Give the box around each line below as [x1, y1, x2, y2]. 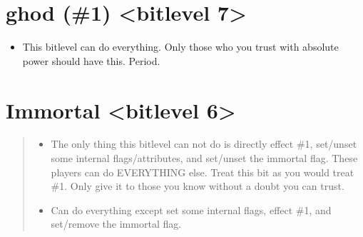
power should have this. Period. [22, 53, 160, 68]
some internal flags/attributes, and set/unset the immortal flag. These [51, 151, 358, 166]
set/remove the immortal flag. [51, 216, 182, 231]
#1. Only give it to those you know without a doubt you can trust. [51, 178, 344, 193]
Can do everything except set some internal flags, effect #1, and [51, 202, 332, 217]
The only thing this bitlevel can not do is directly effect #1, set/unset [51, 136, 357, 151]
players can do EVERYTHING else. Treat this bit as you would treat [51, 164, 354, 179]
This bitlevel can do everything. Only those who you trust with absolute [22, 39, 339, 54]
